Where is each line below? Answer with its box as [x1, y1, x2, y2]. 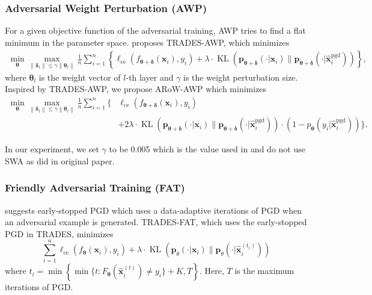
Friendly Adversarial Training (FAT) [5, 180, 185, 195]
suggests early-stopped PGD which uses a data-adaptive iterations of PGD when [5, 203, 302, 216]
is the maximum [234, 264, 294, 277]
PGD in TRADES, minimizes [5, 227, 114, 240]
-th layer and [126, 70, 174, 83]
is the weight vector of [38, 70, 121, 83]
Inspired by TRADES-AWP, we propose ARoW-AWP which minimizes [5, 82, 267, 95]
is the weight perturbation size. [183, 70, 298, 83]
